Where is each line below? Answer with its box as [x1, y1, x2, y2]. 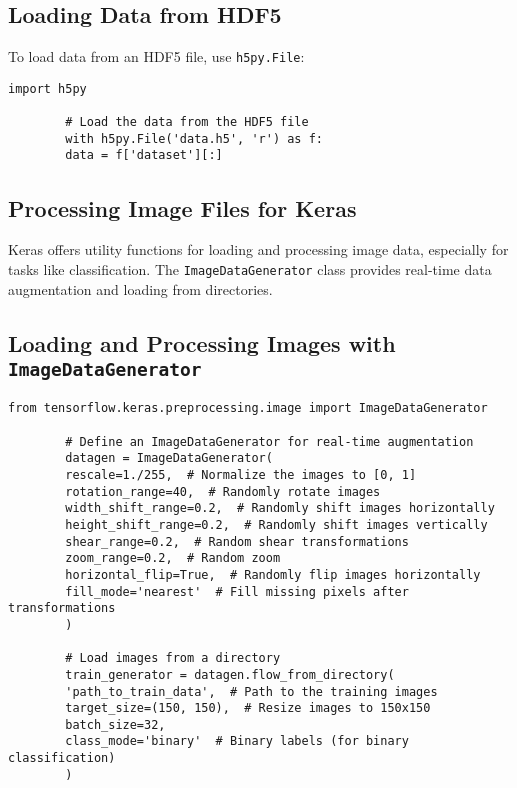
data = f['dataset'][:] [65, 148, 223, 163]
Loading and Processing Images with [8, 327, 396, 358]
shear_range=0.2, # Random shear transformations [65, 534, 409, 549]
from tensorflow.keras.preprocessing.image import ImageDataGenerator [8, 401, 488, 416]
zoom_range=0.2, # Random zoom [65, 551, 281, 566]
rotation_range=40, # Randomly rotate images [65, 484, 381, 499]
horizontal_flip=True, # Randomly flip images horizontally [65, 567, 481, 582]
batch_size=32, [65, 717, 166, 732]
